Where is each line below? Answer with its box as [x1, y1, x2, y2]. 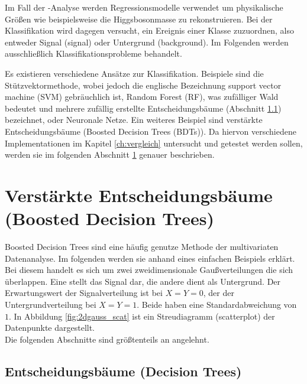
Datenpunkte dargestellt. [5, 321, 95, 334]
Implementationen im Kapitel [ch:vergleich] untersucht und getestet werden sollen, [5, 136, 303, 149]
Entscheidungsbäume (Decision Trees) [5, 362, 242, 380]
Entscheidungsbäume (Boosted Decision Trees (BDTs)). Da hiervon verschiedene [5, 125, 296, 137]
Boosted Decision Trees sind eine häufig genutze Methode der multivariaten [5, 240, 279, 253]
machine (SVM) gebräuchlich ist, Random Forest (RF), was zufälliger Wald [5, 90, 279, 103]
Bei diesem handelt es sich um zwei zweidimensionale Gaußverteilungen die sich [5, 263, 293, 276]
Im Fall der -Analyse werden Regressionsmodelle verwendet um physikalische [5, 1, 283, 13]
